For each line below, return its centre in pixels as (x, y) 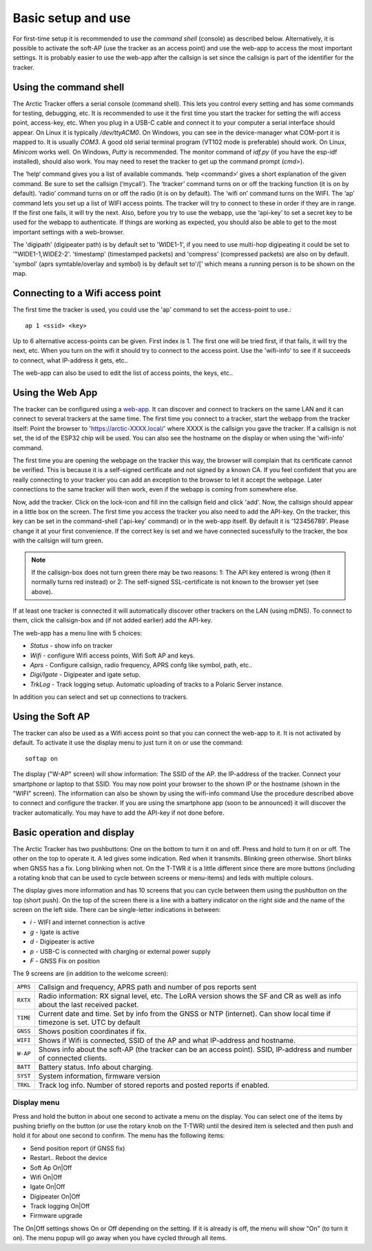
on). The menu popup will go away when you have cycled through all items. (120, 1238)
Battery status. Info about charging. (96, 1067)
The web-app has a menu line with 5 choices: (77, 633)
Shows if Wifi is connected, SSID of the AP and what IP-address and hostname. (167, 1040)
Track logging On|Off (60, 1206)
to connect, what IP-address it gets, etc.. (71, 360)
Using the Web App (55, 393)
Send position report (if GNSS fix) (77, 1148)
